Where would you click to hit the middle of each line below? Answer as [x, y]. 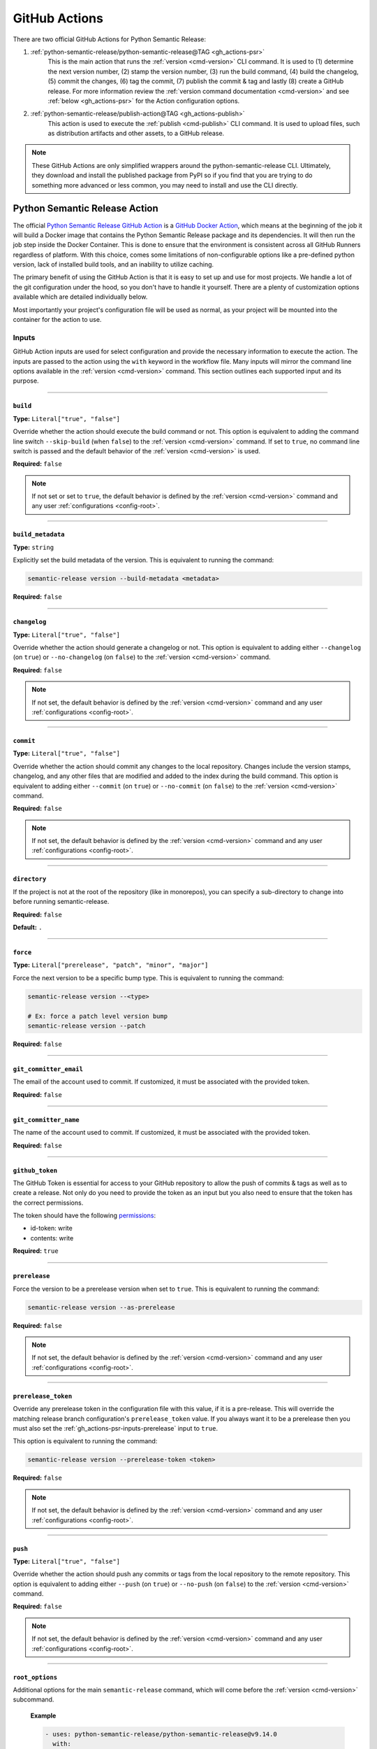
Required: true [36, 1251]
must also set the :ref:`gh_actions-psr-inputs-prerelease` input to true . [115, 1428]
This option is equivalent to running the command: [85, 1441]
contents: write [52, 1238]
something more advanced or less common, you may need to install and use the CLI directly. [165, 185]
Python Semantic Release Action [86, 209]
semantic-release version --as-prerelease [101, 1307]
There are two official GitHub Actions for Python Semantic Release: [109, 39]
